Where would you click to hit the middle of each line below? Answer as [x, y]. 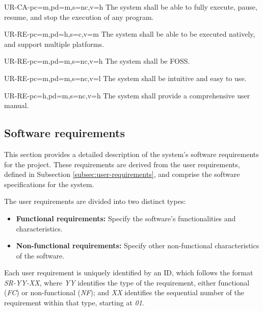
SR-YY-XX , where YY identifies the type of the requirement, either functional [127, 282]
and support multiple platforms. [54, 44]
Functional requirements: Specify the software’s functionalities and [126, 218]
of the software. [40, 255]
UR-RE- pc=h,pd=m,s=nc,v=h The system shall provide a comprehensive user [127, 95]
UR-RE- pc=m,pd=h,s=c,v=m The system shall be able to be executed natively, [130, 34]
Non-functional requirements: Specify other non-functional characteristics [138, 245]
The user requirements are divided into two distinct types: [95, 201]
